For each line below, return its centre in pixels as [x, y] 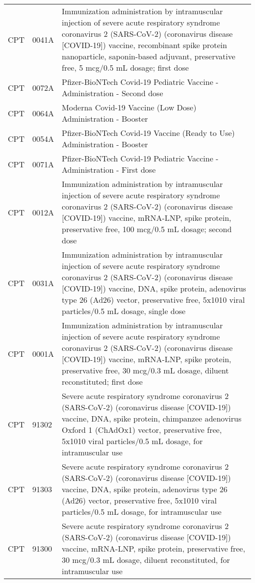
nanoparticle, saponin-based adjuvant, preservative [149, 56]
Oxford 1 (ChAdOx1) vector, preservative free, [142, 430]
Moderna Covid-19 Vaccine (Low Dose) [129, 107]
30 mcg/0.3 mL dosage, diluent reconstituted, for [146, 560]
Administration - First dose [109, 170]
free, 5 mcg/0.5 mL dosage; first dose [125, 67]
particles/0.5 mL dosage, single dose [124, 311]
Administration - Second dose [113, 93]
